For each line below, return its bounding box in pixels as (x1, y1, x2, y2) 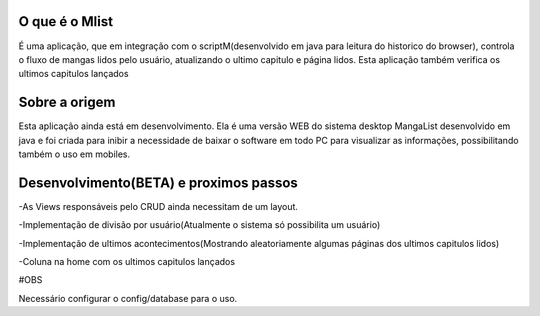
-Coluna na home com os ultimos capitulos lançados (18, 256, 235, 268)
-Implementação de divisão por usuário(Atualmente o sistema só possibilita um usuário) (18, 219, 381, 231)
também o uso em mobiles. (18, 148, 131, 160)
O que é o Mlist (18, 13, 114, 30)
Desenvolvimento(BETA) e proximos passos (18, 174, 299, 191)
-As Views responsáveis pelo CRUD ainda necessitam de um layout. (18, 200, 299, 212)
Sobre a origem (18, 94, 116, 111)
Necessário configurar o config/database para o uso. (18, 292, 238, 304)
